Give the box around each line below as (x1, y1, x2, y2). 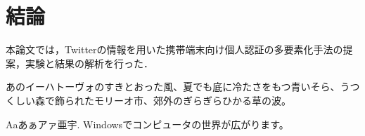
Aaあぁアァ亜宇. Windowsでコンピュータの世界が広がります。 (6, 116, 289, 131)
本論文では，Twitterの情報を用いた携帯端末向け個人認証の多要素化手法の (6, 42, 343, 57)
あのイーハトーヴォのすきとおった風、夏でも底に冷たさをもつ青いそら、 (6, 79, 340, 94)
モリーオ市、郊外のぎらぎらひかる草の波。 (94, 93, 291, 107)
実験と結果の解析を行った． (25, 55, 153, 70)
